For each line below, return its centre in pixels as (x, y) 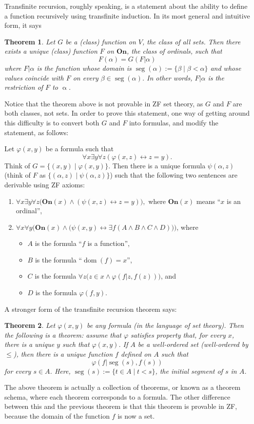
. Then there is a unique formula (157, 165)
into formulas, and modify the (174, 122)
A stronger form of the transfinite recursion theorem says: (91, 309)
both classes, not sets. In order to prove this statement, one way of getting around (127, 113)
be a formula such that (79, 149)
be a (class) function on (101, 41)
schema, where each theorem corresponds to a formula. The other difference (117, 396)
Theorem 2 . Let (30, 325)
